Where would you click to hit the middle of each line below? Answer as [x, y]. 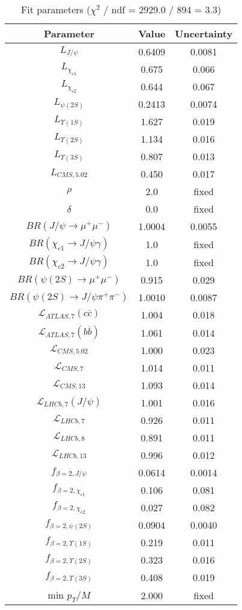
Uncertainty [204, 33]
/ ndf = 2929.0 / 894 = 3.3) [162, 9]
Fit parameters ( [56, 9]
